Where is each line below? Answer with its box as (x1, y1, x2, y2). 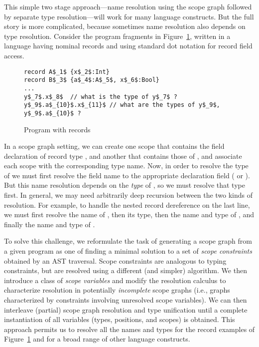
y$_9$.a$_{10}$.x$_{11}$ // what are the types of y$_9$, (24, 101, 220, 109)
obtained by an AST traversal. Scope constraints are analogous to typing (4, 255, 227, 266)
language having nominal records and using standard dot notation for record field (4, 40, 253, 51)
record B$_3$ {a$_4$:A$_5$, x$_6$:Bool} (24, 76, 160, 84)
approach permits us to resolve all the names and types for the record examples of (4, 324, 255, 334)
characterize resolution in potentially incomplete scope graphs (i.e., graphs (4, 285, 230, 295)
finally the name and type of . (4, 219, 95, 229)
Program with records (24, 124, 91, 134)
